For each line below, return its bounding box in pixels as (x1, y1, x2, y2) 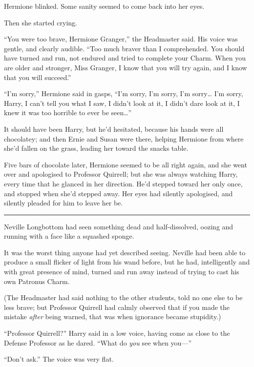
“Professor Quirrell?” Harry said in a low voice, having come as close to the (4, 328, 230, 338)
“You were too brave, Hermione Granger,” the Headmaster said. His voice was (4, 34, 238, 44)
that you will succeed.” (4, 72, 71, 82)
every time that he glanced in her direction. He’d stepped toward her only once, (4, 178, 243, 188)
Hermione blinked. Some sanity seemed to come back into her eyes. (4, 1, 205, 11)
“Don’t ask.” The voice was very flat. (4, 354, 114, 364)
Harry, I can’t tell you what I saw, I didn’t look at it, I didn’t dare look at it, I (4, 98, 240, 108)
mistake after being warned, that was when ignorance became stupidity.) (4, 311, 221, 322)
